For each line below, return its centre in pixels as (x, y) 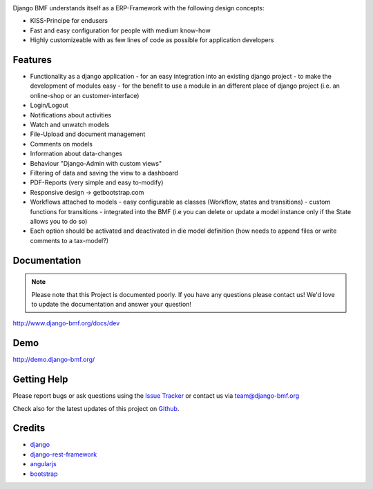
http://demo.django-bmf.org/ (54, 360)
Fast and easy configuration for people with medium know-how (120, 30)
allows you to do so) (59, 221)
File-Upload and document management (88, 134)
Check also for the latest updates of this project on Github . (96, 408)
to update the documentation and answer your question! (111, 304)
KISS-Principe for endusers (69, 21)
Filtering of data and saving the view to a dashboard (104, 173)
